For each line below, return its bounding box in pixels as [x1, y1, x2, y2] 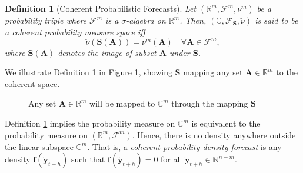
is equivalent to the [191, 117, 261, 129]
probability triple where [5, 14, 87, 26]
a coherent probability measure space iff [5, 25, 145, 38]
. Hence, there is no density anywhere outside [132, 128, 296, 141]
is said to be [255, 14, 298, 26]
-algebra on [126, 14, 166, 26]
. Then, [179, 14, 207, 26]
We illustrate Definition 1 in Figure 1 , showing [5, 66, 172, 78]
